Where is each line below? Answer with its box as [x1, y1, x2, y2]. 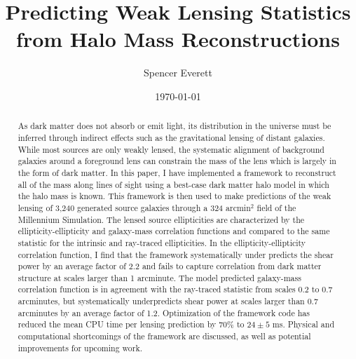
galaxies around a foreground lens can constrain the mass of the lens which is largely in [18, 155, 336, 167]
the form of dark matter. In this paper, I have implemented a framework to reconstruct [18, 166, 336, 178]
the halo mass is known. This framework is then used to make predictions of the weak [18, 190, 331, 202]
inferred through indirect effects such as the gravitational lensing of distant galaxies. [18, 131, 325, 143]
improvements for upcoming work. [18, 341, 143, 353]
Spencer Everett [144, 65, 212, 80]
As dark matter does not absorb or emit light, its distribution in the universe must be [18, 120, 331, 132]
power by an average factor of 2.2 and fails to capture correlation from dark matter [18, 260, 322, 272]
